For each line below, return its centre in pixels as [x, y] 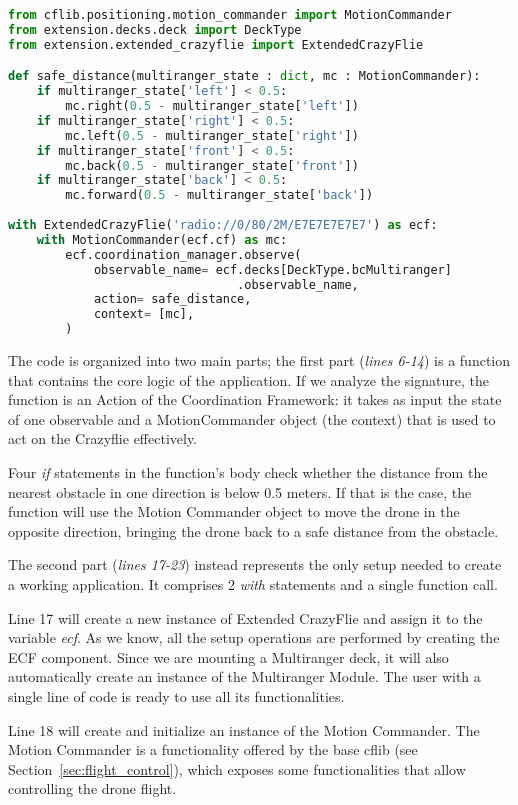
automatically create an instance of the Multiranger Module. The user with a [244, 676]
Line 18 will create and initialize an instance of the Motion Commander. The [244, 729]
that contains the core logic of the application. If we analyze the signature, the [248, 379]
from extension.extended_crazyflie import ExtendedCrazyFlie [216, 44]
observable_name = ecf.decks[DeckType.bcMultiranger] [272, 269]
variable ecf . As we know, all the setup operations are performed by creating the [254, 637]
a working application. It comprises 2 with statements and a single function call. [253, 583]
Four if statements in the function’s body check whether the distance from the [248, 472]
